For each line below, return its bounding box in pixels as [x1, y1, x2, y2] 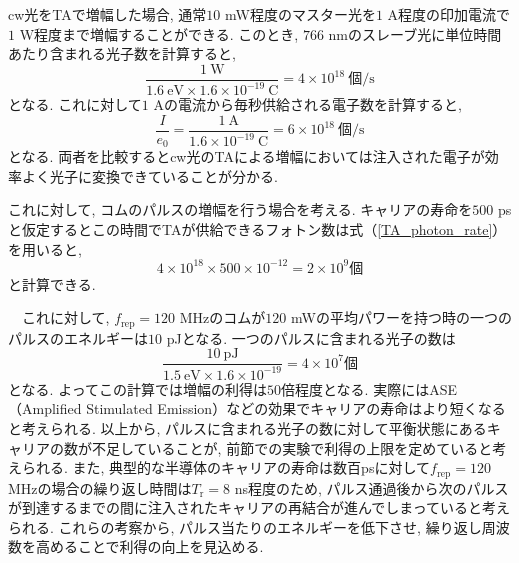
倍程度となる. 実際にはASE [281, 378, 457, 399]
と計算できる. [8, 273, 96, 294]
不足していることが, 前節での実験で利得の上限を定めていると [91, 437, 493, 458]
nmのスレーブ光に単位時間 [328, 23, 502, 44]
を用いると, [8, 238, 82, 259]
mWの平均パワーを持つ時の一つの [290, 307, 512, 328]
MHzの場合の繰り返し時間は [8, 477, 192, 498]
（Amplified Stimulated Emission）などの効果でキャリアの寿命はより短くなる [8, 398, 506, 419]
